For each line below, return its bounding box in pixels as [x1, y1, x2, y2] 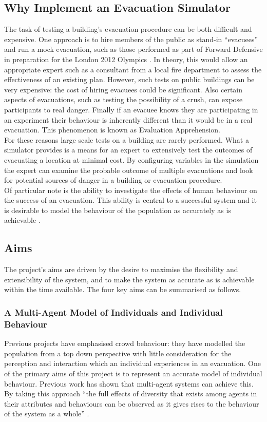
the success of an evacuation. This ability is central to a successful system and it [4, 195, 257, 205]
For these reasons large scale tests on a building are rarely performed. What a [4, 134, 249, 145]
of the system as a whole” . [4, 408, 89, 419]
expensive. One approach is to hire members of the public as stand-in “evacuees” [4, 33, 258, 44]
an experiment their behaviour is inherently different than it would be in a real [4, 114, 253, 125]
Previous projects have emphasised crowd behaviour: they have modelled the [4, 338, 245, 349]
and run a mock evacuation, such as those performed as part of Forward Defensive [4, 44, 263, 54]
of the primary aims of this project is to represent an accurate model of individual [4, 368, 262, 378]
